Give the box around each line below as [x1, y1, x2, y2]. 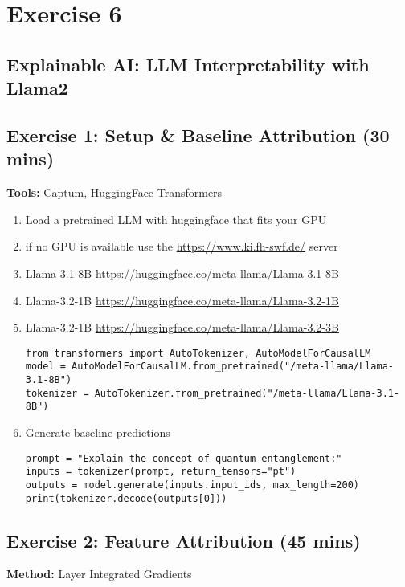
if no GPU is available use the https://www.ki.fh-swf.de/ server [25, 238, 338, 255]
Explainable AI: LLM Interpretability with [6, 51, 370, 76]
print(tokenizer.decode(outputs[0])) [25, 492, 227, 504]
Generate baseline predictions [25, 423, 170, 440]
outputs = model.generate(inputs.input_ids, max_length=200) [25, 479, 360, 491]
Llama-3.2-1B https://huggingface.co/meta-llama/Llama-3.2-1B [25, 291, 339, 308]
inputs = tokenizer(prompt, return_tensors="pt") [25, 466, 297, 478]
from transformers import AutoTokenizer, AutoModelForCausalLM [25, 347, 371, 359]
